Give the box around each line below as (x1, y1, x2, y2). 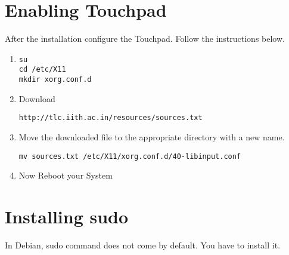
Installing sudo (5, 204, 129, 228)
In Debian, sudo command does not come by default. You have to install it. (5, 238, 281, 251)
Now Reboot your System (18, 169, 113, 182)
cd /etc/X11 (18, 65, 66, 74)
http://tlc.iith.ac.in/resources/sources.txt (18, 113, 203, 122)
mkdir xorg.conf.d (18, 75, 92, 84)
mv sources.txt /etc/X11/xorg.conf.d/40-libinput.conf (18, 152, 241, 161)
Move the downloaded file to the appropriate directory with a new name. (18, 130, 285, 143)
